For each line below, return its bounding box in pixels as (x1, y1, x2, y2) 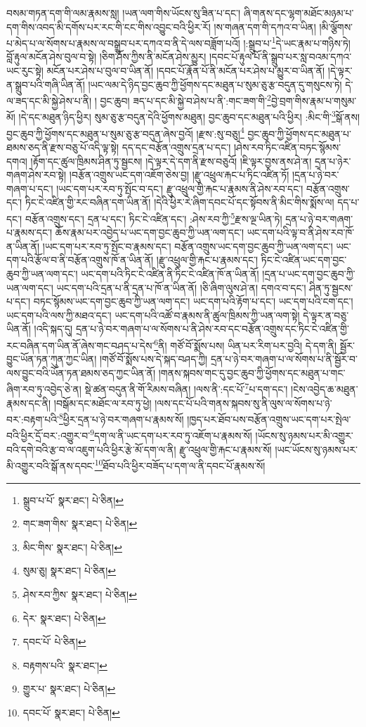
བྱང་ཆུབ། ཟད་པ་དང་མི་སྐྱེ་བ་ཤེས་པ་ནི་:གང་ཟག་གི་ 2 (100, 91, 271, 108)
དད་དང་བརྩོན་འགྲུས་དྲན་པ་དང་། (122, 139, 231, 154)
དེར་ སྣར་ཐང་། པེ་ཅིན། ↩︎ (22, 610, 106, 625)
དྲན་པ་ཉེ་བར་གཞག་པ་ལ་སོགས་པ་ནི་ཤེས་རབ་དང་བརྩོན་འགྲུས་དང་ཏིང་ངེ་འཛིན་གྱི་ (75, 321, 349, 336)
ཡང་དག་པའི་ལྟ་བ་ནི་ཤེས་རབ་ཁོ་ (247, 225, 355, 240)
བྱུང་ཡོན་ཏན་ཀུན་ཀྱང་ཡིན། (6, 352, 97, 366)
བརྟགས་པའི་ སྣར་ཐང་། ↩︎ (22, 657, 107, 672)
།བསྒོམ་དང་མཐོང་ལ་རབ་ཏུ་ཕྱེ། (53, 395, 152, 410)
